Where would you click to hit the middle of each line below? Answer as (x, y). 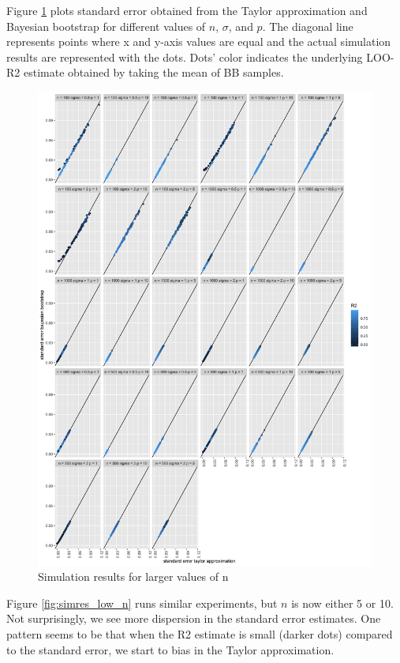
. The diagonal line (308, 26)
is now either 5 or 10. (342, 603)
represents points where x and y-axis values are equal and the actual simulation (199, 41)
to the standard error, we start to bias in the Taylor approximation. (170, 649)
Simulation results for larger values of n (133, 576)
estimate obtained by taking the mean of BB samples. (153, 72)
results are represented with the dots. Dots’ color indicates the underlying (185, 57)
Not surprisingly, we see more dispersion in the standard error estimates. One (194, 618)
